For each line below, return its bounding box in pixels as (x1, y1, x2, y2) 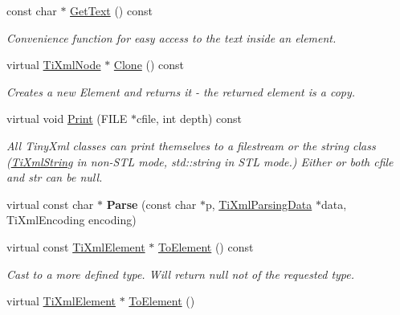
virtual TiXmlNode (6, 56, 101, 73)
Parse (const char (106, 195, 197, 212)
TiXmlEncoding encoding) (6, 211, 137, 228)
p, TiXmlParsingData (205, 195, 312, 212)
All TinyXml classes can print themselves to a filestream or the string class (6, 137, 376, 153)
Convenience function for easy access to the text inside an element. (6, 29, 337, 46)
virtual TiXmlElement (6, 292, 116, 309)
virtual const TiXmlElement (6, 238, 145, 255)
